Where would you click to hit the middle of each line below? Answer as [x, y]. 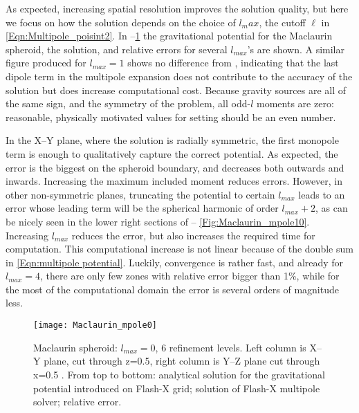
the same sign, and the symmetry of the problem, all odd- [128, 103]
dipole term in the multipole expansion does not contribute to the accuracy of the [179, 76]
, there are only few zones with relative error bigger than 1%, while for [190, 276]
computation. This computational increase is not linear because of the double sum [179, 249]
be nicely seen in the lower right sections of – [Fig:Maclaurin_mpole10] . [158, 221]
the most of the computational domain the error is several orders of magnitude [172, 289]
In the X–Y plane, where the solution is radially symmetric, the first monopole [172, 140]
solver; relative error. [77, 402]
